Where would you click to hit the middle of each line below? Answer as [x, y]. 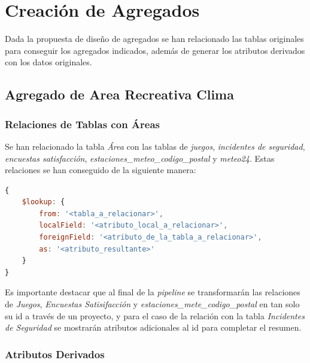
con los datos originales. [48, 62]
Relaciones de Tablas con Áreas [83, 124]
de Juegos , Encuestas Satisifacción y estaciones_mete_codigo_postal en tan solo [152, 304]
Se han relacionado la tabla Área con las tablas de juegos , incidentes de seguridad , [155, 146]
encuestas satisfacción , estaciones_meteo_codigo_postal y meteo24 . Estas [140, 158]
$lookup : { [43, 202]
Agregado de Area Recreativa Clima [119, 94]
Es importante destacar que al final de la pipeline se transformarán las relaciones [153, 292]
